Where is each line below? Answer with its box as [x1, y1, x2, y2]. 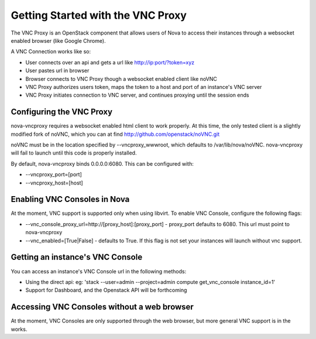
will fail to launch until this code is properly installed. [11, 149, 137, 156]
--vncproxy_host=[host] [25, 179, 83, 186]
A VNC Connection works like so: [11, 48, 91, 55]
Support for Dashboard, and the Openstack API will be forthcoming [25, 287, 187, 294]
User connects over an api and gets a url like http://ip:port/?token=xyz [25, 59, 195, 66]
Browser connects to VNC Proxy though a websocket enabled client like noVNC [25, 75, 218, 82]
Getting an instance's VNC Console [11, 252, 143, 262]
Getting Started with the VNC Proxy [11, 9, 187, 22]
